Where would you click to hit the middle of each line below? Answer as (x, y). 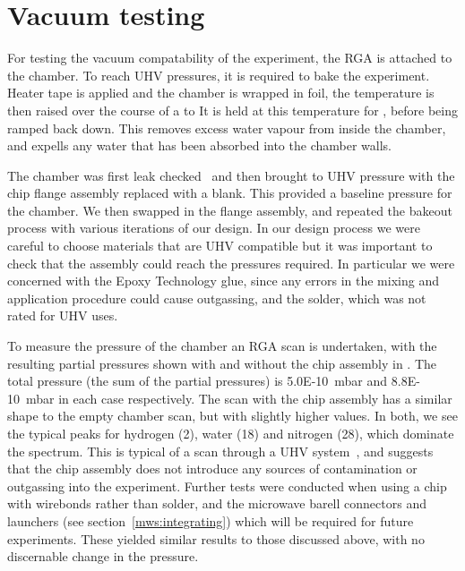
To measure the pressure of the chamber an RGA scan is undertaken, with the (222, 346)
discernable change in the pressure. (103, 556)
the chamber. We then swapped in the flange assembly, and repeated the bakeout (230, 210)
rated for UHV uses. (63, 315)
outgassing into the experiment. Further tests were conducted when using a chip (227, 486)
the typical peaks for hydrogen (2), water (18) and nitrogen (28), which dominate (231, 433)
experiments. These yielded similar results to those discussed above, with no (216, 538)
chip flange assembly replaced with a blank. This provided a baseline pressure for (230, 193)
